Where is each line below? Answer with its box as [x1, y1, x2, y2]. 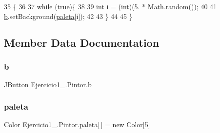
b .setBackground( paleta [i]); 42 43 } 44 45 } [4, 11, 133, 21]
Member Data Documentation [4, 35, 160, 50]
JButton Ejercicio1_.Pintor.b [4, 79, 92, 90]
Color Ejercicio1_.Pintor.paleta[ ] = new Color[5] [4, 119, 150, 129]
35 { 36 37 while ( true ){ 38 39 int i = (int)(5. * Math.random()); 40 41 [4, 1, 217, 11]
